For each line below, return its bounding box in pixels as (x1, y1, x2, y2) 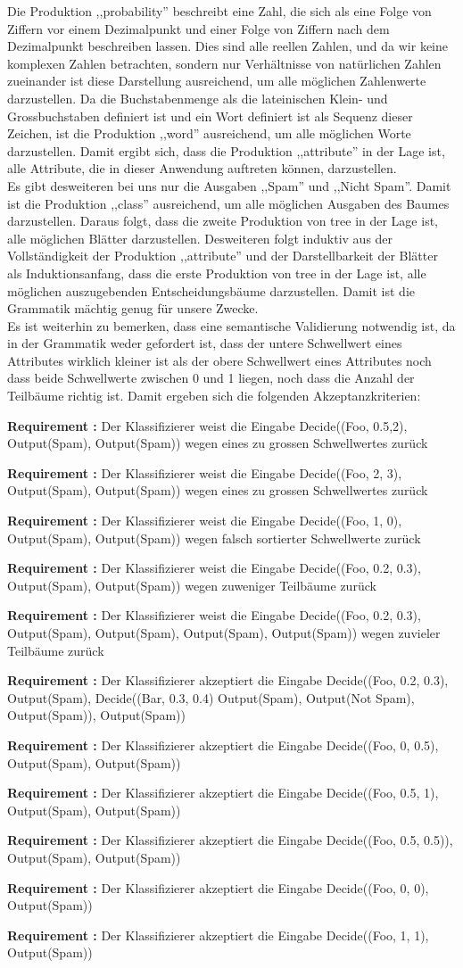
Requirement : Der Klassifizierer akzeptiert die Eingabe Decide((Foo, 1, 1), (7, 925, 429, 944)
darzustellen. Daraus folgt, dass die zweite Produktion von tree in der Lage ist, (7, 211, 438, 230)
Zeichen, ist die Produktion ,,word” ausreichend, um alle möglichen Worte (7, 124, 411, 143)
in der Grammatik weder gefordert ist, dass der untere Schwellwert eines (7, 334, 402, 352)
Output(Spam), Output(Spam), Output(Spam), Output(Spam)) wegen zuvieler (7, 624, 441, 641)
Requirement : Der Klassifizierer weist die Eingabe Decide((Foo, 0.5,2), (7, 416, 408, 434)
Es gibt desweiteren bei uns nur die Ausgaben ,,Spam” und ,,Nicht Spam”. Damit (7, 176, 451, 194)
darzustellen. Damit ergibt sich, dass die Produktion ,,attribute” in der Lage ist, (7, 141, 445, 160)
